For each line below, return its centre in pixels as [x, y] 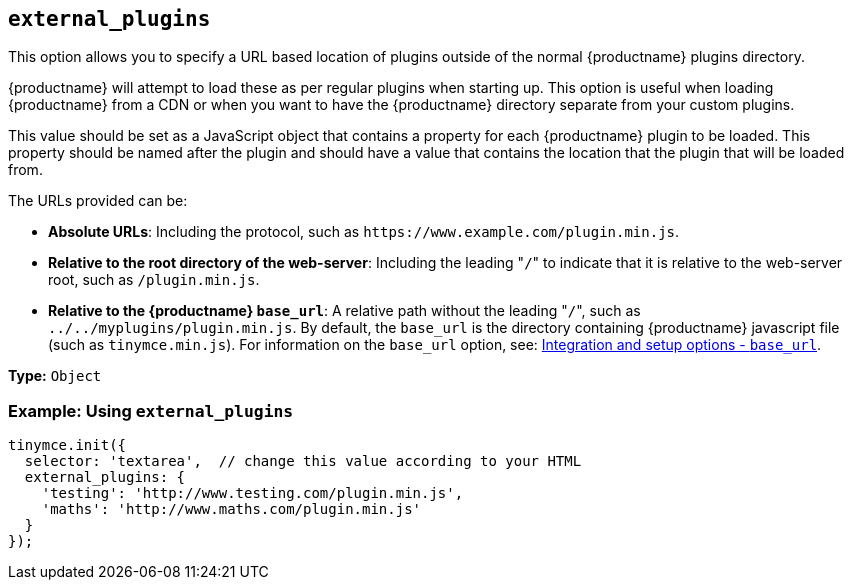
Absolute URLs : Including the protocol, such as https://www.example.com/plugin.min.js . [364, 232]
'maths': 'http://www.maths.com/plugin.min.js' [231, 509]
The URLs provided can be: [98, 201]
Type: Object [55, 376]
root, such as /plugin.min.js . [154, 280]
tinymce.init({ [67, 445]
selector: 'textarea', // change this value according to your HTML [303, 461]
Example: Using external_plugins [151, 410]
